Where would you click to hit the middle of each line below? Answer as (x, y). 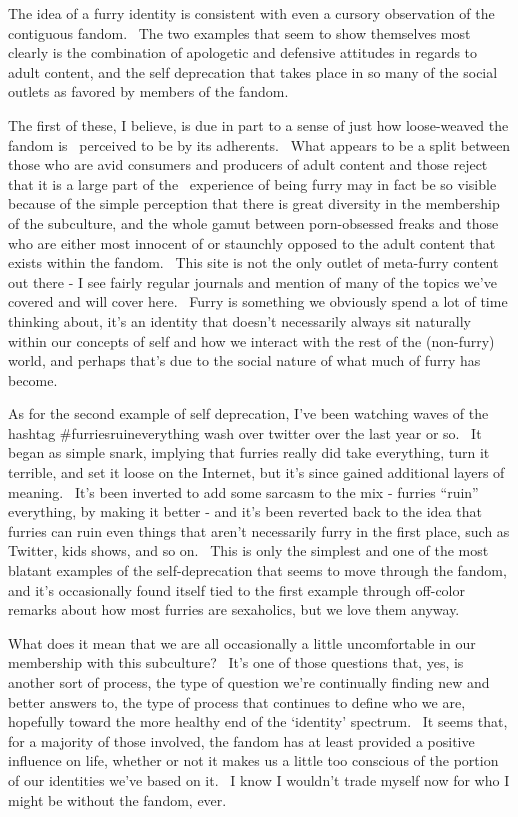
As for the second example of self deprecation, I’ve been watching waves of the (248, 413)
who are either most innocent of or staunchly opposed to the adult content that (252, 242)
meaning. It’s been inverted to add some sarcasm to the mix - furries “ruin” (243, 491)
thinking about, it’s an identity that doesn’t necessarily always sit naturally (239, 320)
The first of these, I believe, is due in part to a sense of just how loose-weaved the (258, 124)
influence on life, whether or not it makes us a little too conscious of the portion (253, 760)
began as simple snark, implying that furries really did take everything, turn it (249, 452)
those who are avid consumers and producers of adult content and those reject (248, 164)
